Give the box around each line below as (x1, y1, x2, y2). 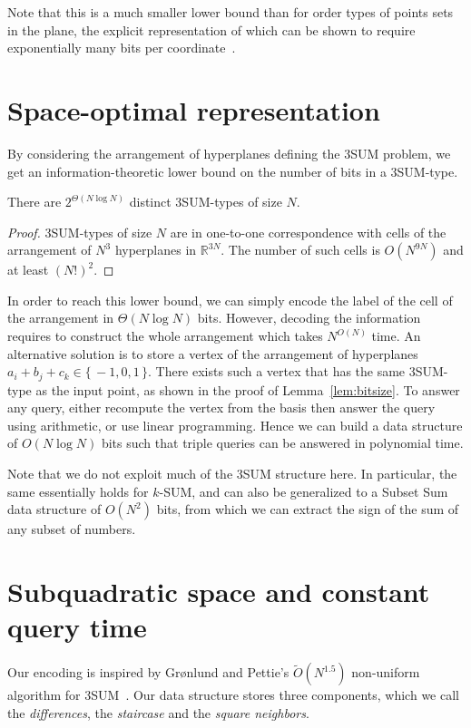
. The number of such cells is (221, 240, 380, 259)
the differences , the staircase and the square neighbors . (7, 703, 309, 722)
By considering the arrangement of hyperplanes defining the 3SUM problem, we (7, 143, 451, 162)
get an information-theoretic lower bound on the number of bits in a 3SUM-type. (7, 161, 458, 180)
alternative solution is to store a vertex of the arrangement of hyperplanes (7, 344, 418, 363)
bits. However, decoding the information (197, 308, 421, 327)
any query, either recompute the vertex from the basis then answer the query (7, 398, 436, 417)
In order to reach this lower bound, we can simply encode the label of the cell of (7, 290, 453, 309)
